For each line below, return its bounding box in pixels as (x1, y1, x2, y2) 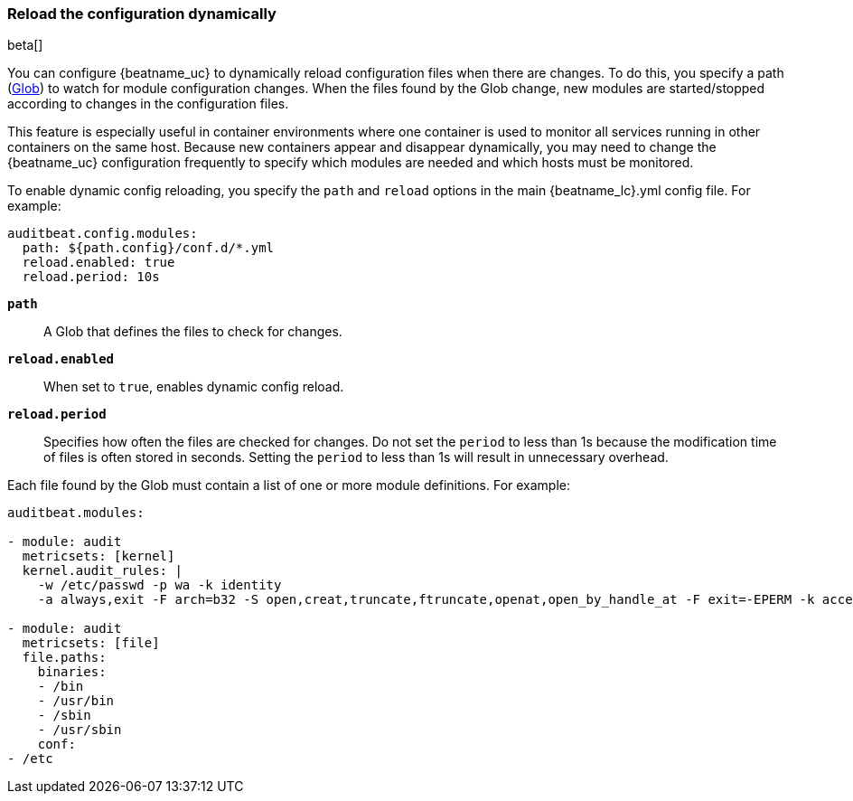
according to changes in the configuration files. (7, 96, 289, 112)
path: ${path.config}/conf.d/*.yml (22, 240, 275, 256)
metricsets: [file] (22, 636, 160, 651)
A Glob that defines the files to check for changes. (43, 324, 342, 340)
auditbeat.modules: (7, 505, 145, 521)
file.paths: (22, 650, 107, 665)
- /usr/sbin (37, 722, 122, 738)
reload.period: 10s (22, 269, 160, 285)
